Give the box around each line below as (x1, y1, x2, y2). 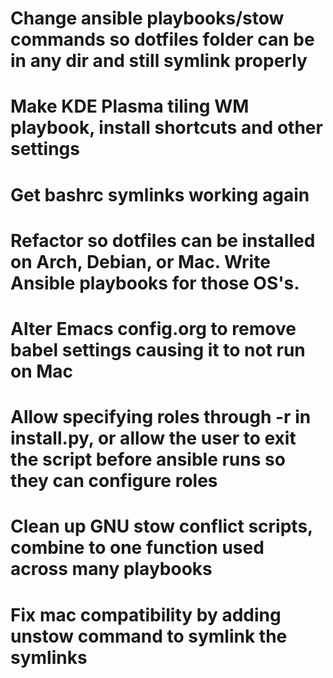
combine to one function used (10, 537, 265, 559)
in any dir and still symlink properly (10, 50, 308, 72)
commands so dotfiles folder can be (10, 28, 315, 51)
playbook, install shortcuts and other (10, 117, 323, 139)
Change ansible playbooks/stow (10, 7, 285, 30)
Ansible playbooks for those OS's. (10, 272, 300, 294)
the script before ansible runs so (10, 448, 286, 471)
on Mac (10, 360, 74, 382)
